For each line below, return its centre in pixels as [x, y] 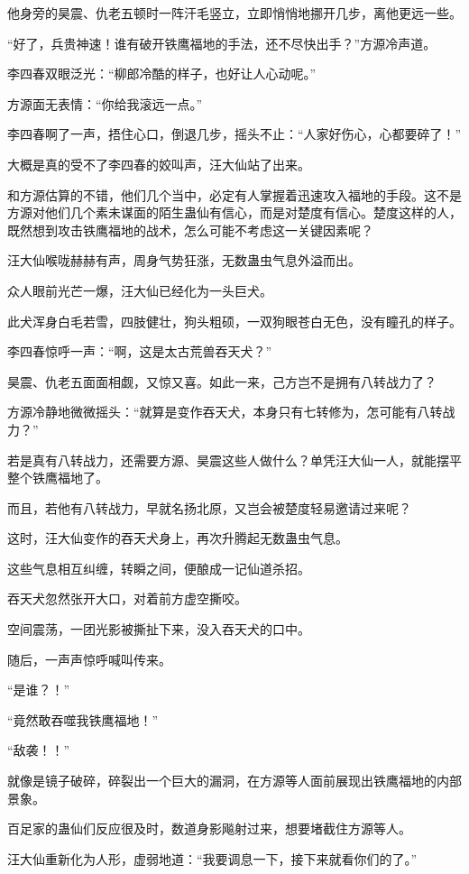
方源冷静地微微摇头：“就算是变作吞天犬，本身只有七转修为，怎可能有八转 [225, 412]
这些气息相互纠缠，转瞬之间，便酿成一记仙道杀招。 [159, 568]
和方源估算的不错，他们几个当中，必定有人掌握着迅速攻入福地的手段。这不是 [234, 194]
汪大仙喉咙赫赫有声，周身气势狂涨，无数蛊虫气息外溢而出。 [184, 260]
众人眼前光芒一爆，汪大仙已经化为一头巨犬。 [140, 290]
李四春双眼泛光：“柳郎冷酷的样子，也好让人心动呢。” [162, 74]
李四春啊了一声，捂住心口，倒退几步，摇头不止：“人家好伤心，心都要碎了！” [234, 134]
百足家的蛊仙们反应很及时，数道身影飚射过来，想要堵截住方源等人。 [209, 828]
